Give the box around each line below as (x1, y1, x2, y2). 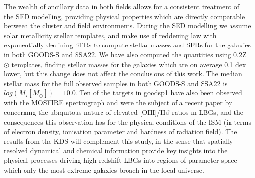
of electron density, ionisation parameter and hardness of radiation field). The (4, 126, 237, 136)
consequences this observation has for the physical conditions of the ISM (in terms (4, 116, 251, 127)
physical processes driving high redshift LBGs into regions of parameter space (4, 155, 237, 165)
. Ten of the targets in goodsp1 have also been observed (75, 88, 242, 98)
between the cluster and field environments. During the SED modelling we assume (4, 21, 251, 31)
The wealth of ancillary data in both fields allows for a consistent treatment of (4, 1, 239, 11)
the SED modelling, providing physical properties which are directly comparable (4, 11, 245, 21)
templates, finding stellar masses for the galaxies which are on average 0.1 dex (11, 59, 246, 69)
